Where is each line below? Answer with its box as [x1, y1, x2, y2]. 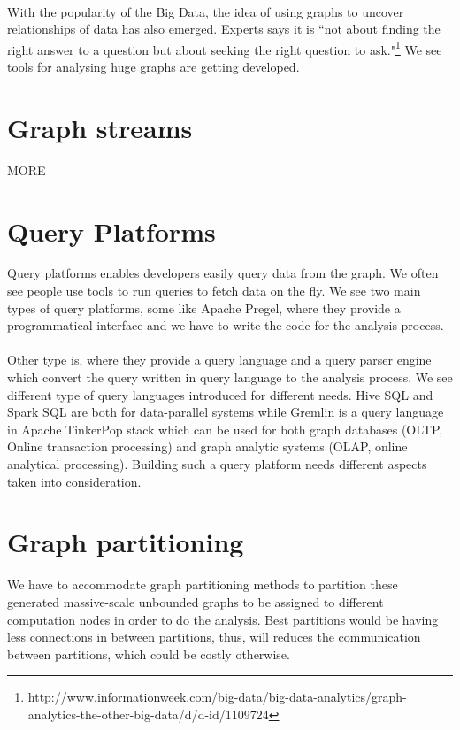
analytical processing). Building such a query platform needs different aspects [7, 455, 427, 473]
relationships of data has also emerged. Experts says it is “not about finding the [7, 19, 441, 38]
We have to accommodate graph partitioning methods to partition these [7, 575, 398, 594]
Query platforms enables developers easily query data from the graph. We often [7, 264, 439, 282]
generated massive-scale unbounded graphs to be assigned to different [7, 592, 384, 611]
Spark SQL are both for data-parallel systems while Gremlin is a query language [7, 403, 444, 421]
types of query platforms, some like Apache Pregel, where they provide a [7, 298, 401, 317]
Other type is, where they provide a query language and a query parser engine [7, 350, 432, 369]
